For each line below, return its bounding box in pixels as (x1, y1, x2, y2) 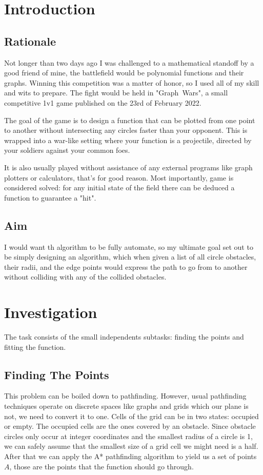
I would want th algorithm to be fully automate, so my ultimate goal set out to (4, 241, 253, 252)
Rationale (4, 33, 56, 49)
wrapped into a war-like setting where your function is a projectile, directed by (4, 134, 252, 145)
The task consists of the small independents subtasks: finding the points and (4, 331, 244, 342)
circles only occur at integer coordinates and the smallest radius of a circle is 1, (4, 430, 253, 441)
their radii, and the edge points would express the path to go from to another (4, 261, 248, 272)
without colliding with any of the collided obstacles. (4, 271, 167, 282)
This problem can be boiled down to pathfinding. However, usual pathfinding (4, 390, 247, 401)
